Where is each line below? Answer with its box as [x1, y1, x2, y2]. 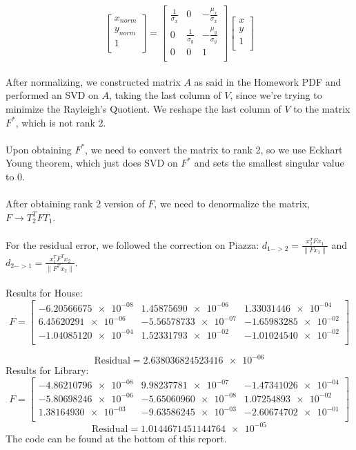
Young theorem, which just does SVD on [6, 156, 178, 170]
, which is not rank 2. [15, 115, 106, 129]
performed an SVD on [6, 88, 99, 102]
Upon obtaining [6, 142, 72, 156]
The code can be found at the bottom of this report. [6, 431, 227, 445]
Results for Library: [6, 363, 89, 377]
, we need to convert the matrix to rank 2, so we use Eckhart [85, 142, 343, 156]
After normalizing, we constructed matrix [6, 74, 181, 88]
